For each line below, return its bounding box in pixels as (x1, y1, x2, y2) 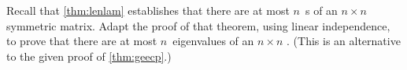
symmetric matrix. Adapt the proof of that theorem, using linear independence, (6, 17, 390, 33)
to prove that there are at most (6, 33, 157, 49)
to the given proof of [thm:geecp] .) (6, 47, 172, 64)
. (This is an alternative (287, 33, 401, 49)
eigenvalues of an (172, 33, 254, 49)
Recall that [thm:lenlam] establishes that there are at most (6, 2, 290, 18)
